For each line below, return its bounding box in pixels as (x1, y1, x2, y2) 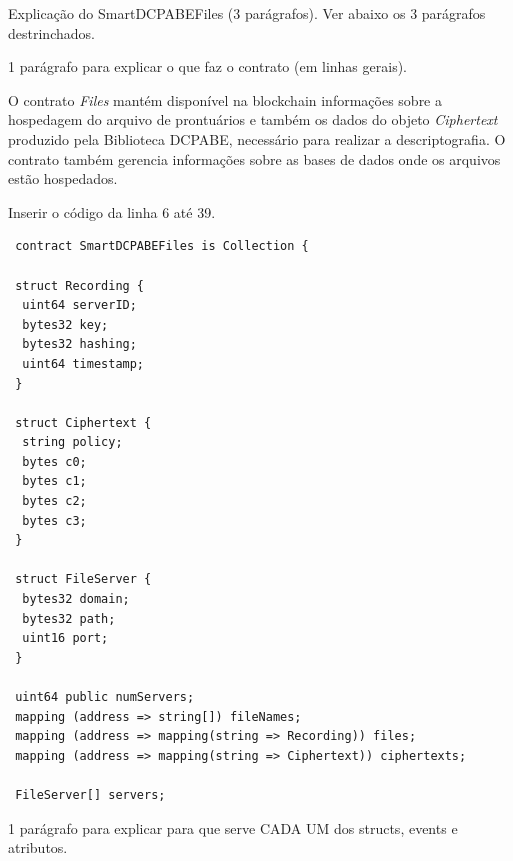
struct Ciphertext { (15, 415, 152, 430)
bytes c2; (22, 494, 87, 509)
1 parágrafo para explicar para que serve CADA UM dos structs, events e (8, 817, 458, 838)
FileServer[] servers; (15, 787, 166, 802)
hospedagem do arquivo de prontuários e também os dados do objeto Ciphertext (8, 109, 498, 130)
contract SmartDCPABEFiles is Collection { (15, 239, 309, 254)
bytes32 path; (22, 611, 116, 626)
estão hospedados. (8, 168, 118, 189)
